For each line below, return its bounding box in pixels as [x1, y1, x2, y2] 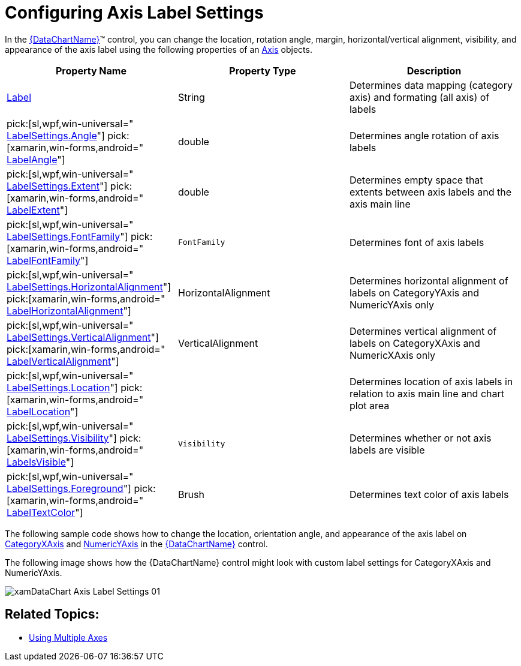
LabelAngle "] [7, 153, 65, 166]
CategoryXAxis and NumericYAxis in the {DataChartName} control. [5, 538, 268, 549]
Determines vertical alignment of [349, 325, 497, 337]
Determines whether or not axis [349, 431, 492, 444]
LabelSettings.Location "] [7, 381, 118, 394]
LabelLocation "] [7, 405, 79, 418]
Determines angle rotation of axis [349, 129, 499, 142]
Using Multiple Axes [29, 632, 108, 643]
